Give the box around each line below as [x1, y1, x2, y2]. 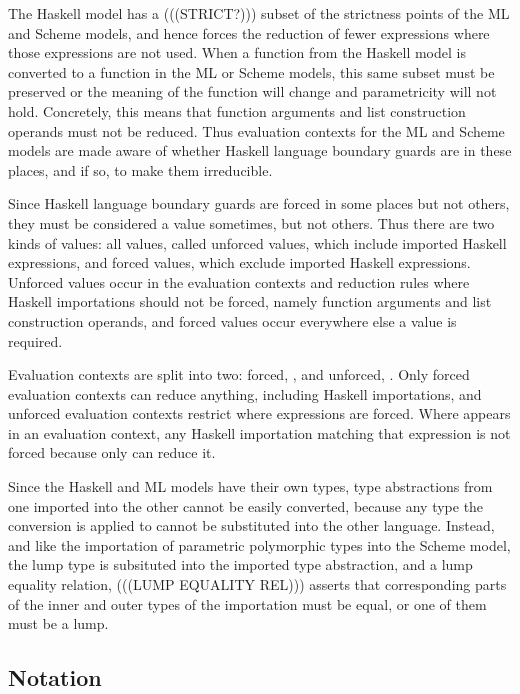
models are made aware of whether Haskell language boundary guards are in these [8, 140, 512, 161]
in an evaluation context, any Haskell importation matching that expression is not [8, 422, 511, 443]
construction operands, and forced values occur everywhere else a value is [8, 310, 457, 331]
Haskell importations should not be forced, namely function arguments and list [8, 291, 492, 312]
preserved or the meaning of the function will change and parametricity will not [8, 81, 497, 102]
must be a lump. [8, 613, 109, 634]
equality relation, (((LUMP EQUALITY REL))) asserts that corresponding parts [8, 574, 507, 595]
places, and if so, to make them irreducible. [8, 159, 273, 180]
